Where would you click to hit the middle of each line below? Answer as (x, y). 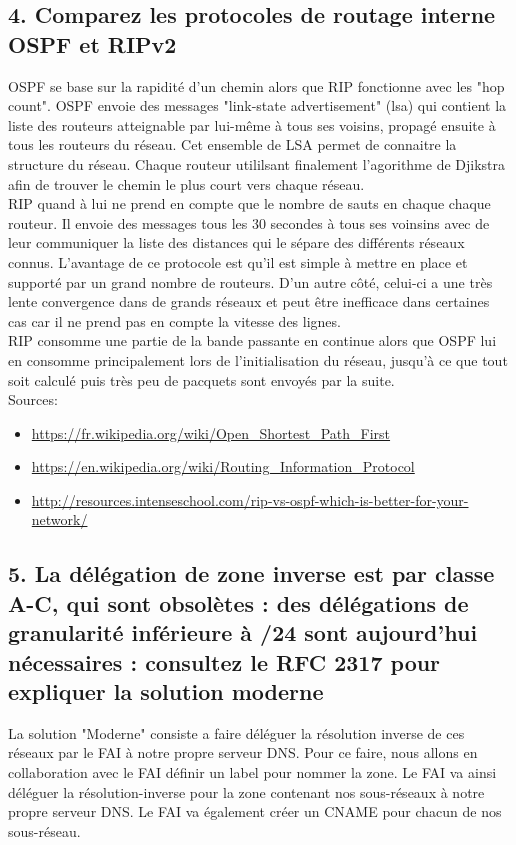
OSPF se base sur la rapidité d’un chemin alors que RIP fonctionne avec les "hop (256, 85)
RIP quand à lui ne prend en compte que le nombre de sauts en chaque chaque (249, 203)
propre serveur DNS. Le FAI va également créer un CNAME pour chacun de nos (255, 811)
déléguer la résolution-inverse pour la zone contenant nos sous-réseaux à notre (246, 791)
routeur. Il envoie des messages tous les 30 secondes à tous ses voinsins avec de (249, 222)
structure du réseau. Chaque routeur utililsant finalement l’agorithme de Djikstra (257, 163)
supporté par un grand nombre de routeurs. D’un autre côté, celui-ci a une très (250, 281)
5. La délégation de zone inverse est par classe (251, 573)
